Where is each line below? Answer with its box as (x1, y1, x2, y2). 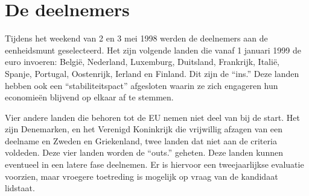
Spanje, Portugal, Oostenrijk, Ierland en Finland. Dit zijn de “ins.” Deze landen (5, 67, 299, 79)
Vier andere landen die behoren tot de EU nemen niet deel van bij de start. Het (5, 111, 300, 123)
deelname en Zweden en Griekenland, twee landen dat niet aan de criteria (5, 134, 277, 147)
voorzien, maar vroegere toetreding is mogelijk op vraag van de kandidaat (5, 170, 278, 182)
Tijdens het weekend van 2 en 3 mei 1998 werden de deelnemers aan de (5, 32, 268, 44)
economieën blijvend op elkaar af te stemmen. (5, 91, 174, 103)
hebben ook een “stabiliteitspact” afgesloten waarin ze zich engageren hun (5, 79, 278, 91)
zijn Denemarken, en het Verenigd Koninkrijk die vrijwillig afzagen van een (5, 123, 283, 135)
